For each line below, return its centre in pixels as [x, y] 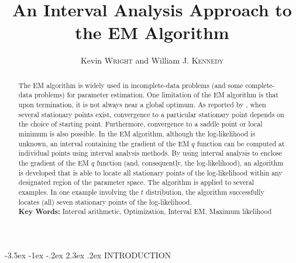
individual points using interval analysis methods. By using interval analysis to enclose [150, 153]
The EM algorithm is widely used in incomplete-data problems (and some [131, 85]
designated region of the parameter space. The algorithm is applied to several [136, 182]
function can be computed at [241, 143]
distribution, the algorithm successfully [205, 192]
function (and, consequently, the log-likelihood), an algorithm [190, 162]
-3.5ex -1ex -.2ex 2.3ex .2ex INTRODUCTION [88, 255]
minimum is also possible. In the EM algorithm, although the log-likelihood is [137, 133]
